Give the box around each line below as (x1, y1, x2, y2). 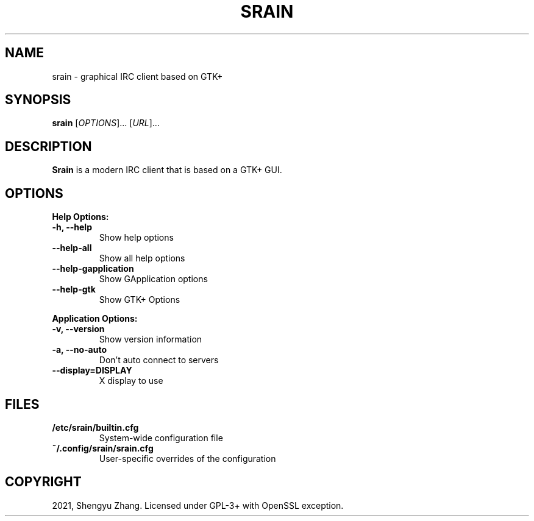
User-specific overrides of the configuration (99, 453, 276, 464)
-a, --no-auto (52, 344, 107, 355)
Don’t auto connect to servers (99, 355, 219, 366)
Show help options (99, 232, 174, 243)
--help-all (52, 243, 92, 253)
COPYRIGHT (5, 474, 82, 490)
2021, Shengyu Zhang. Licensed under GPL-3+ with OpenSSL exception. (52, 500, 344, 511)
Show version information (99, 334, 202, 345)
